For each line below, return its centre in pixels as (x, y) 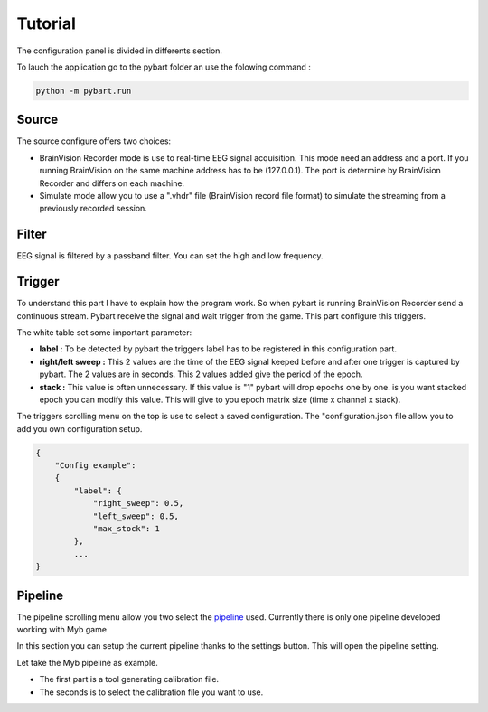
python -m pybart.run (84, 91)
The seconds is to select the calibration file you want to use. (151, 692)
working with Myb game (62, 630)
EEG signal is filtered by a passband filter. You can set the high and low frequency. (170, 256)
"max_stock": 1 (126, 529)
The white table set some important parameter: (104, 332)
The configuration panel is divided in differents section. (120, 51)
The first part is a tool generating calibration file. (129, 679)
